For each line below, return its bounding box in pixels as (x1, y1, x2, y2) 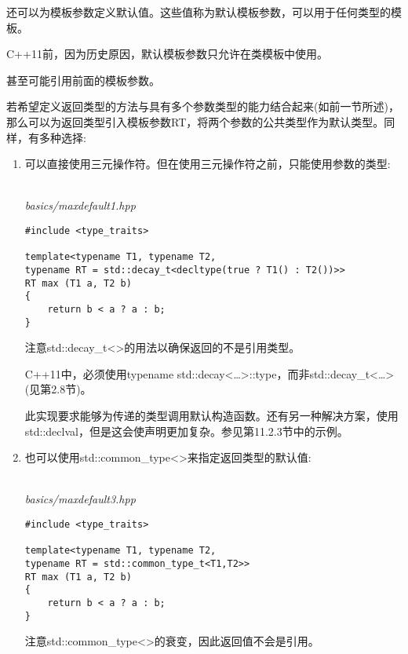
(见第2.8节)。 (24, 381, 92, 397)
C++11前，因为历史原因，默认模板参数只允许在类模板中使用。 (6, 46, 328, 62)
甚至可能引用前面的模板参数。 (6, 71, 160, 88)
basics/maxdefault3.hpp (24, 491, 136, 507)
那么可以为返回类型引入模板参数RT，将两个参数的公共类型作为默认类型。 (6, 113, 384, 130)
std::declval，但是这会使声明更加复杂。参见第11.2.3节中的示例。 (24, 422, 348, 439)
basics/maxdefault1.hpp (24, 197, 136, 214)
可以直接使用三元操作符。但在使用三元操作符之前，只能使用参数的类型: (24, 155, 391, 172)
